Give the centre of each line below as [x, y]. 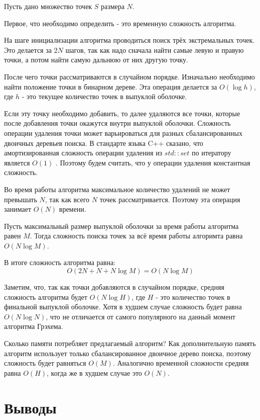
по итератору [212, 153]
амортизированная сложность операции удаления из [83, 153]
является [17, 162]
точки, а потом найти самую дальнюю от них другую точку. [96, 60]
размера [113, 6]
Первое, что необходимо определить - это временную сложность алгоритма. [120, 23]
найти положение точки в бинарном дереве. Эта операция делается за [111, 86]
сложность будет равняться [45, 363]
